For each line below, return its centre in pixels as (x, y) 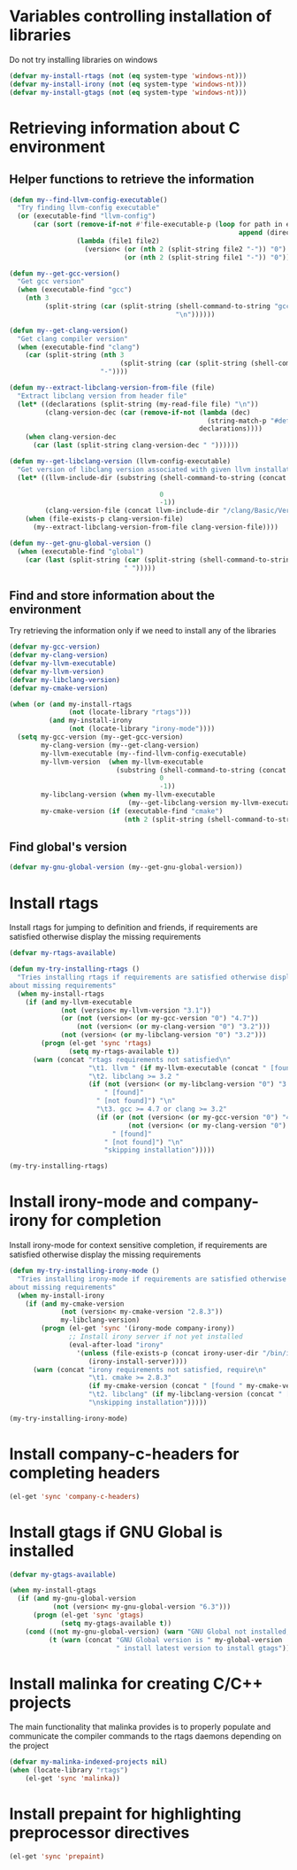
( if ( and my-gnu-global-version (77, 1599)
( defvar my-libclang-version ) (65, 679)
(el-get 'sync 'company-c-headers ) (75, 1496)
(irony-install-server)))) (138, 1362)
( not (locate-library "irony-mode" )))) (142, 729)
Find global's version (68, 847)
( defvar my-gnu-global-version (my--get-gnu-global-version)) (126, 867)
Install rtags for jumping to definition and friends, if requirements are (133, 927)
